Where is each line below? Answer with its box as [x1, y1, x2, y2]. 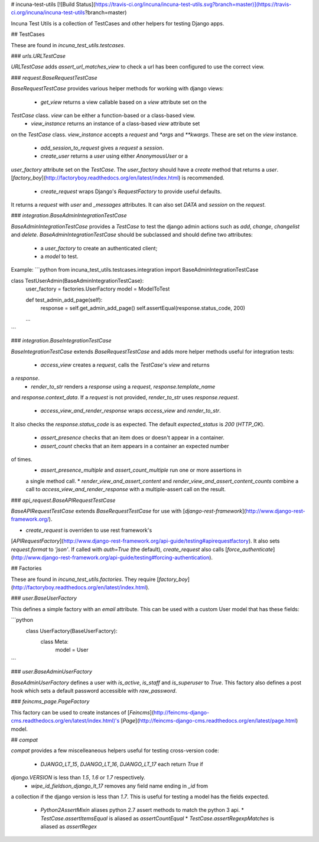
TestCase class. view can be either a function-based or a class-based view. [11, 112, 196, 119]
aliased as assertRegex [40, 823, 97, 830]
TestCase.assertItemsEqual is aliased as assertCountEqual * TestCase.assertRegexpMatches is [40, 815, 275, 822]
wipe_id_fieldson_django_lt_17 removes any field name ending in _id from [31, 782, 209, 789]
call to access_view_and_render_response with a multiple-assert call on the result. [25, 486, 226, 493]
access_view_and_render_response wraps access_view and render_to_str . [40, 407, 221, 415]
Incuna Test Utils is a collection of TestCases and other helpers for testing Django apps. [11, 19, 224, 27]
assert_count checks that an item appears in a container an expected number [40, 442, 229, 449]
